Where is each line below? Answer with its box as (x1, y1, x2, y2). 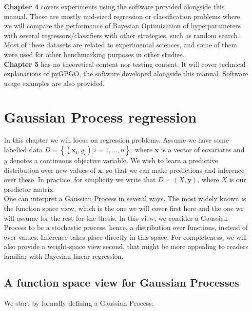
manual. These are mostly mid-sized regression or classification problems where (4, 11, 240, 21)
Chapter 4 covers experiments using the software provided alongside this (4, 1, 225, 11)
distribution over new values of (4, 165, 96, 175)
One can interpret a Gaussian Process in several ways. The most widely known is (4, 193, 246, 204)
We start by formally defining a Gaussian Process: (4, 297, 154, 308)
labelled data (4, 145, 42, 155)
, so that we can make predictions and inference (102, 165, 245, 175)
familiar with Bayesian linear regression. (4, 251, 124, 261)
